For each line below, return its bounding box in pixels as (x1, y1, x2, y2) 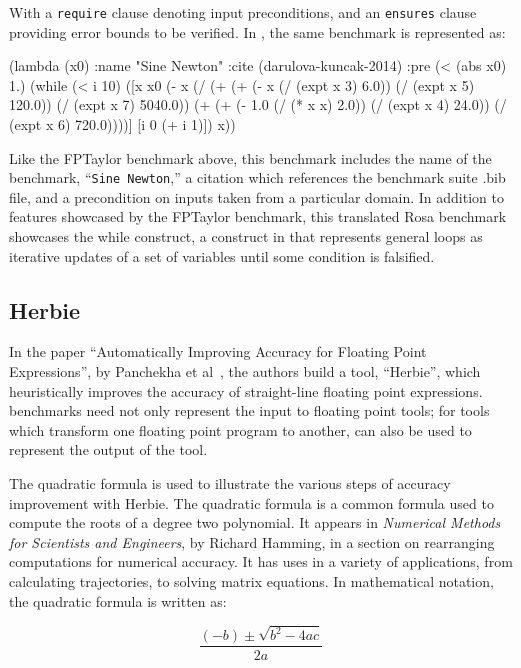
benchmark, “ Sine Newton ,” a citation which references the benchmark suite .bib (9, 167, 506, 188)
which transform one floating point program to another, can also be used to (9, 419, 472, 440)
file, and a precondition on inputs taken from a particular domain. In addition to (9, 186, 504, 207)
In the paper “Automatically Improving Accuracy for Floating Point (9, 341, 427, 362)
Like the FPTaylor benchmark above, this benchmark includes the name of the (9, 147, 492, 168)
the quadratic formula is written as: (9, 590, 227, 611)
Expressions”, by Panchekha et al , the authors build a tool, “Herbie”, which (9, 361, 481, 382)
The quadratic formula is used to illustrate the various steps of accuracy (9, 473, 451, 494)
